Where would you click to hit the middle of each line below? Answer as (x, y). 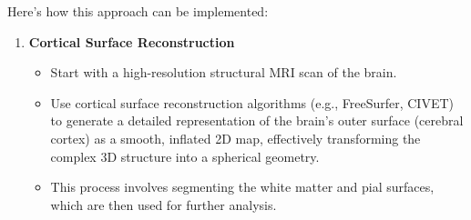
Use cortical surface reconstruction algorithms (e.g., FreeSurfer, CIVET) (252, 102)
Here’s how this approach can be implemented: (138, 11)
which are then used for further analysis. (164, 204)
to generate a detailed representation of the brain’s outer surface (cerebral (257, 120)
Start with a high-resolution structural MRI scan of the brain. (224, 72)
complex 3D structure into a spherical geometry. (185, 156)
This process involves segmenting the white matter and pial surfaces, (242, 187)
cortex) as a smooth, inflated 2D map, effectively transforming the (235, 138)
